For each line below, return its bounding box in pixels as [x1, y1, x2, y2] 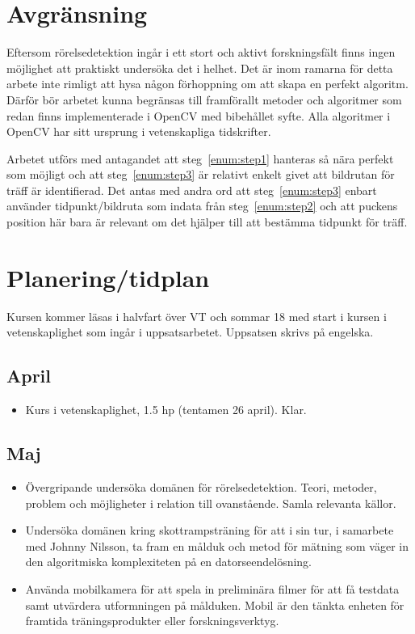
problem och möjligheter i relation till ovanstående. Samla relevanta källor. [25, 494, 396, 511]
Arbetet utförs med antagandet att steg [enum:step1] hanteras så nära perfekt [6, 150, 394, 167]
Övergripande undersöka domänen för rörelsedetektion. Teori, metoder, [25, 478, 377, 495]
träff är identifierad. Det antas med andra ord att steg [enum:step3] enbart [6, 181, 377, 198]
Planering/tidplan [6, 260, 210, 294]
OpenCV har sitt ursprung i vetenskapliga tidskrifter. [6, 123, 271, 140]
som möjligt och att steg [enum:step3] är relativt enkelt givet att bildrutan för [6, 166, 395, 183]
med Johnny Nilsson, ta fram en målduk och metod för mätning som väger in [25, 537, 409, 554]
